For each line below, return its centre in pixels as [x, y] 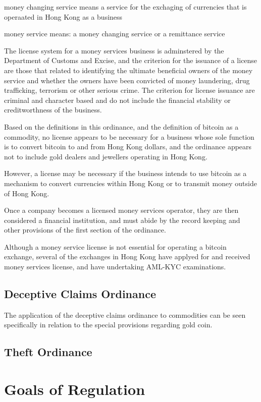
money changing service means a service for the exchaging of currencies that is [125, 7]
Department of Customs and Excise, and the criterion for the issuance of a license [131, 60]
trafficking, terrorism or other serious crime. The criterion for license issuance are [129, 90]
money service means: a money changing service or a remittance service [115, 34]
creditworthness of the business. [53, 110]
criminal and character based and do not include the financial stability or [117, 100]
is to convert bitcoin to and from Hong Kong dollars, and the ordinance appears [128, 147]
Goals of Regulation [75, 389]
